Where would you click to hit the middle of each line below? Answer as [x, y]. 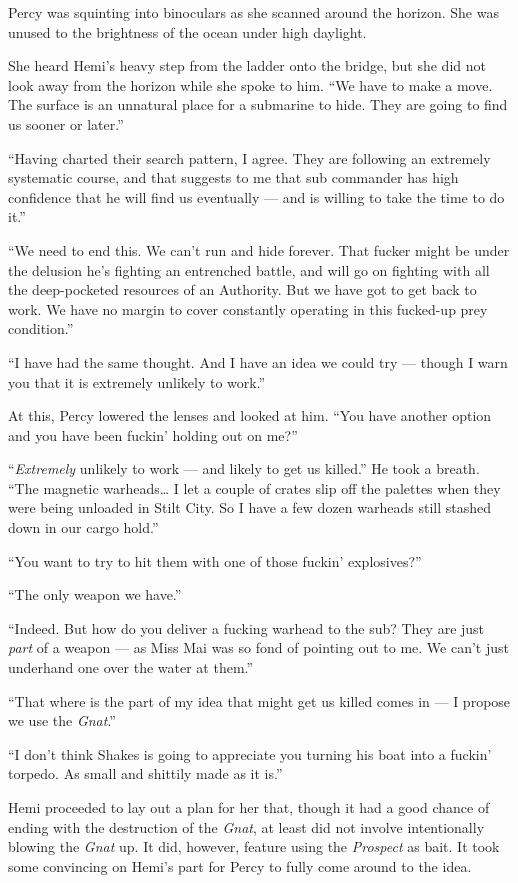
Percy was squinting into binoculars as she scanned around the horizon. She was [253, 12]
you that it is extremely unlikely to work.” [137, 381]
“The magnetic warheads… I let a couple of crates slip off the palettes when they [254, 487]
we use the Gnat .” [62, 720]
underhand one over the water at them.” [131, 667]
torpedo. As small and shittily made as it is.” [145, 773]
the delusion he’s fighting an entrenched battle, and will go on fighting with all [249, 269]
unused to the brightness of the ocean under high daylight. [187, 31]
